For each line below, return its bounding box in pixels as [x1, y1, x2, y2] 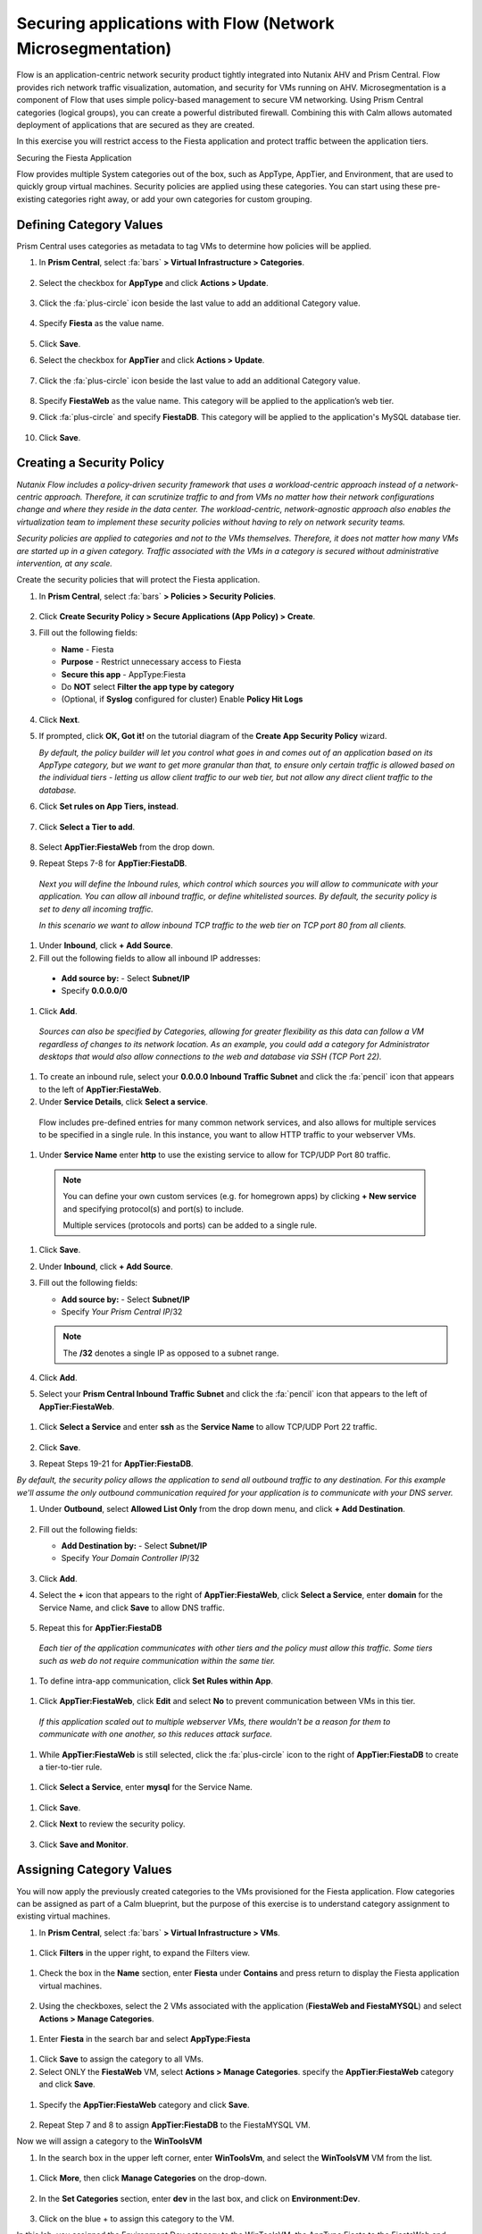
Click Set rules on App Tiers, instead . [38, 801, 179, 812]
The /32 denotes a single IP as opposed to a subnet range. [62, 1348, 279, 1358]
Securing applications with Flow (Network [16, 13, 335, 33]
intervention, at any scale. [16, 558, 113, 568]
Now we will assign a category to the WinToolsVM [16, 2136, 203, 2146]
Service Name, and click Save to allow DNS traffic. [38, 1602, 225, 1613]
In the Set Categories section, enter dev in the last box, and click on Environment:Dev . [38, 2193, 361, 2204]
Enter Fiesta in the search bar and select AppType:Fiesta [38, 2034, 251, 2045]
